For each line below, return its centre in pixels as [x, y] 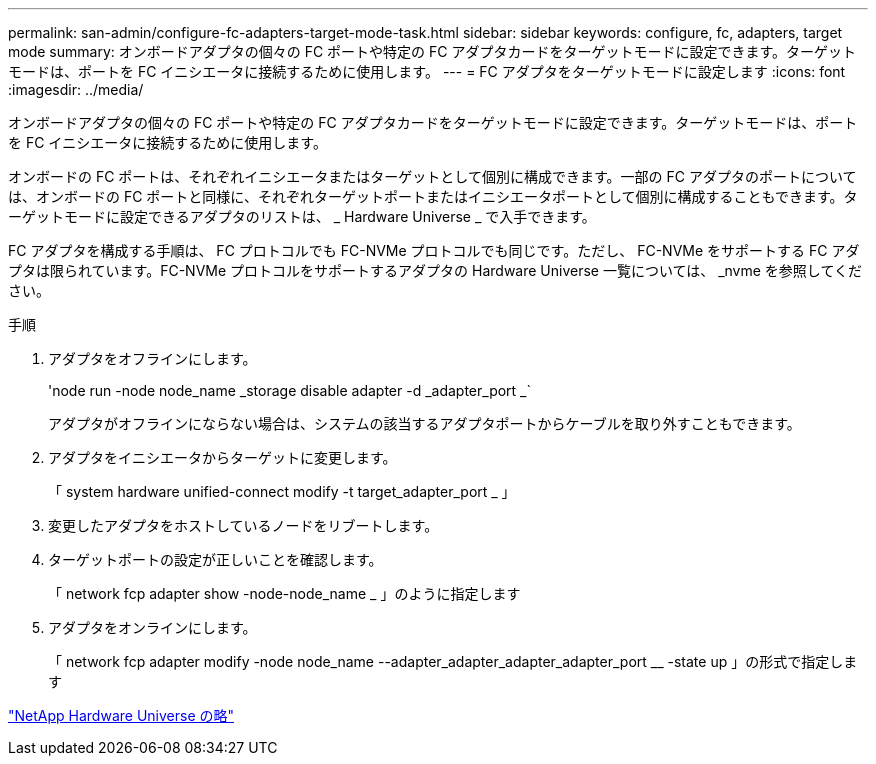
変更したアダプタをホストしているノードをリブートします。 [243, 525]
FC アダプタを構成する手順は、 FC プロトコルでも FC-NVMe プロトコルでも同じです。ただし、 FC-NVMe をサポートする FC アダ [434, 250]
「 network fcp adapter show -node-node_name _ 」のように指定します [284, 593]
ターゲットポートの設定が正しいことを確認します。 [215, 559]
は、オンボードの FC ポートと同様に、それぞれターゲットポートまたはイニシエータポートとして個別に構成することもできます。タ [433, 196]
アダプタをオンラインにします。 [152, 627]
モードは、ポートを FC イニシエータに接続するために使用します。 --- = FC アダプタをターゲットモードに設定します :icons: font [427, 71]
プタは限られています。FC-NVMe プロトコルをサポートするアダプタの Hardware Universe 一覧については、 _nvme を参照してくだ [435, 270]
